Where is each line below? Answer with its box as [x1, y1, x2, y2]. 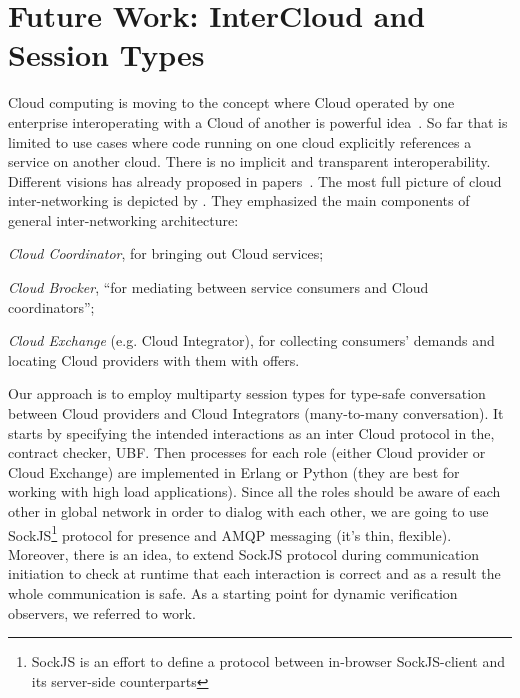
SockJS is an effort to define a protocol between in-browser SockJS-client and [31, 651, 505, 672]
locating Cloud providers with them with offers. [8, 349, 300, 370]
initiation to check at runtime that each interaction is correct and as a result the [8, 563, 501, 584]
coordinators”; [8, 296, 95, 317]
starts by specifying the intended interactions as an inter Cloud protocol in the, [8, 422, 495, 443]
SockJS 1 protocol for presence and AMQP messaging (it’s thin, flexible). [8, 521, 452, 545]
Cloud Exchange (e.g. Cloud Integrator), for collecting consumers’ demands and [8, 330, 495, 351]
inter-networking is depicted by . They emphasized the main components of [8, 190, 470, 211]
